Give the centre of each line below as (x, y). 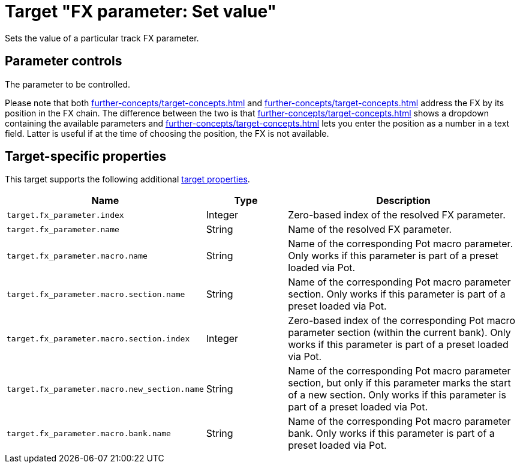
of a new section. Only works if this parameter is (397, 395)
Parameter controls (64, 61)
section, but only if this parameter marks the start (399, 383)
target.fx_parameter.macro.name (77, 256)
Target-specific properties (86, 157)
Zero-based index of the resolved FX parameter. (397, 215)
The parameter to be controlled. (68, 84)
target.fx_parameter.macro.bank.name (89, 433)
